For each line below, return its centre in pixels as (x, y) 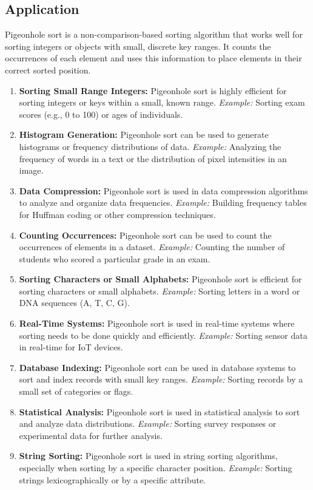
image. (31, 170)
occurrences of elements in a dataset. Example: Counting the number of (152, 247)
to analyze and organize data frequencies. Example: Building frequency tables (163, 202)
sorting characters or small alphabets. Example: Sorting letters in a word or (160, 291)
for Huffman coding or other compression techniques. (117, 214)
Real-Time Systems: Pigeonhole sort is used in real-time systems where (157, 323)
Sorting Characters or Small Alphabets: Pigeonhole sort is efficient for (160, 279)
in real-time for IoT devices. (71, 347)
